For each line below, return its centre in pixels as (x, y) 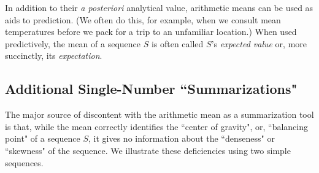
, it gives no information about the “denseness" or (182, 138)
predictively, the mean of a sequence (73, 43)
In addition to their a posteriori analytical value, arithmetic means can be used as (159, 7)
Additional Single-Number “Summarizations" (151, 89)
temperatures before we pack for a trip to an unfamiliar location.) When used (151, 32)
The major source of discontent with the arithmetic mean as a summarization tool (159, 114)
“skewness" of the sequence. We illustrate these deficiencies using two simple (148, 150)
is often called (177, 43)
